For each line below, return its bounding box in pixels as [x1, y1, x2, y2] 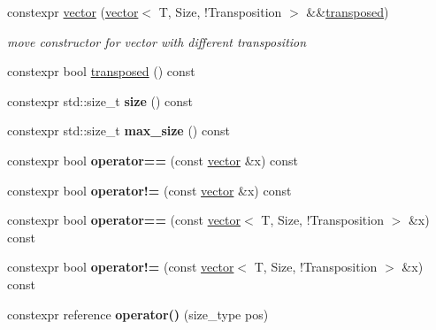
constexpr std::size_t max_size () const [7, 121, 230, 140]
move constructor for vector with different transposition [7, 32, 307, 50]
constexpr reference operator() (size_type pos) [7, 304, 269, 323]
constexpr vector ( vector [7, 3, 139, 20]
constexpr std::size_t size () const [7, 91, 194, 110]
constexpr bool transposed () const [7, 62, 195, 81]
